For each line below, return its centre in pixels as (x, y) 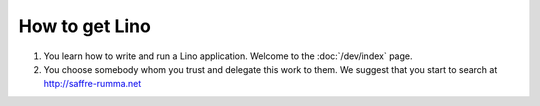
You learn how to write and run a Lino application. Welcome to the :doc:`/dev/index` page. (228, 56)
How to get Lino (85, 26)
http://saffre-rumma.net (92, 84)
